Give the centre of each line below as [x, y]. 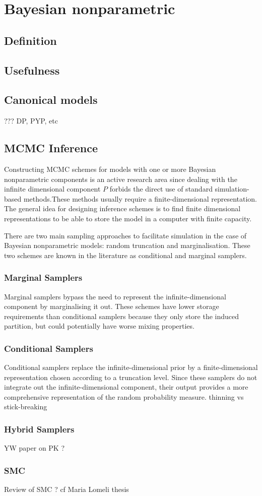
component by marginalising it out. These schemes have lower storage [112, 306]
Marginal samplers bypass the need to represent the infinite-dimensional [115, 296]
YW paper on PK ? [35, 448]
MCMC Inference [51, 148]
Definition [30, 40]
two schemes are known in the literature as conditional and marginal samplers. [125, 255]
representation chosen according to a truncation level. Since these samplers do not [131, 377]
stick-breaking [26, 407]
